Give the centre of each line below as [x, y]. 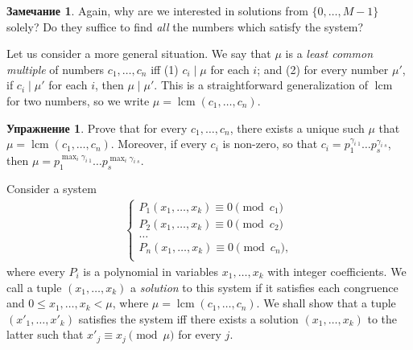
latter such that [45, 334]
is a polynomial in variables [151, 272]
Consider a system [52, 188]
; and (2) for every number [323, 69]
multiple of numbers [56, 69]
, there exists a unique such [297, 128]
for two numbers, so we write [78, 100]
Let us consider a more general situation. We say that [139, 54]
